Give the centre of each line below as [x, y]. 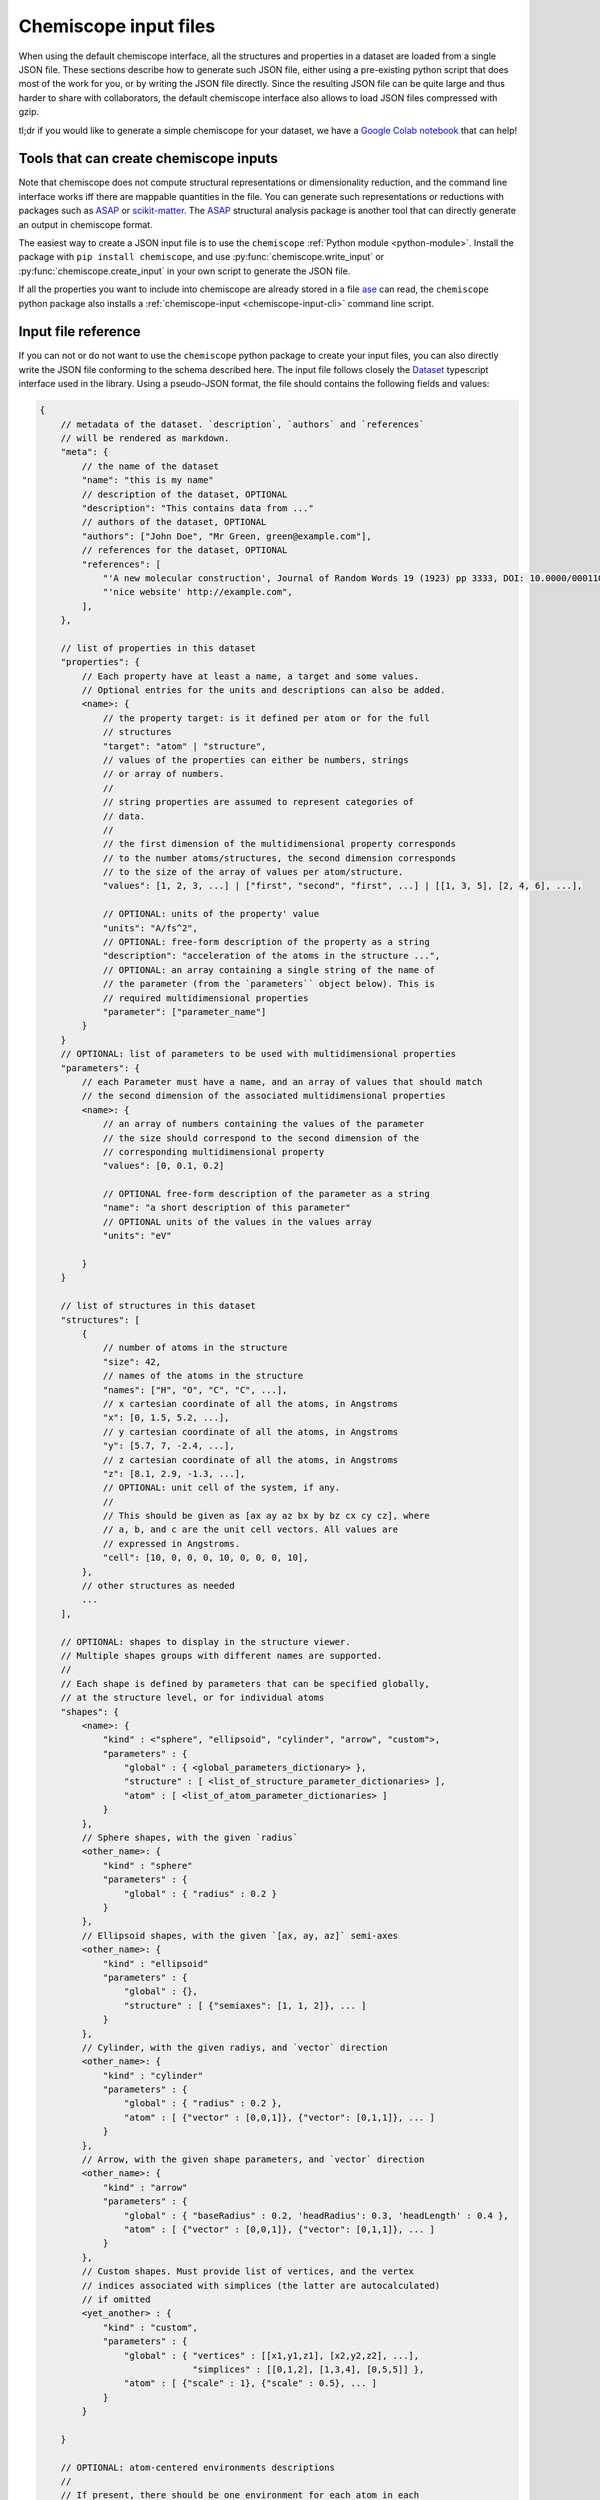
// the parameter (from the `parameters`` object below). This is [268, 984]
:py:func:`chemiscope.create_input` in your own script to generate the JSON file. [184, 271]
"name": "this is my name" [147, 480]
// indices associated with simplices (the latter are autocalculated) [261, 2285]
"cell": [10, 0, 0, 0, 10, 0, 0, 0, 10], [205, 1558]
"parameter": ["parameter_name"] [184, 1011]
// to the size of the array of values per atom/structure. [253, 872]
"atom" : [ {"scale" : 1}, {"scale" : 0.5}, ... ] [250, 2383]
